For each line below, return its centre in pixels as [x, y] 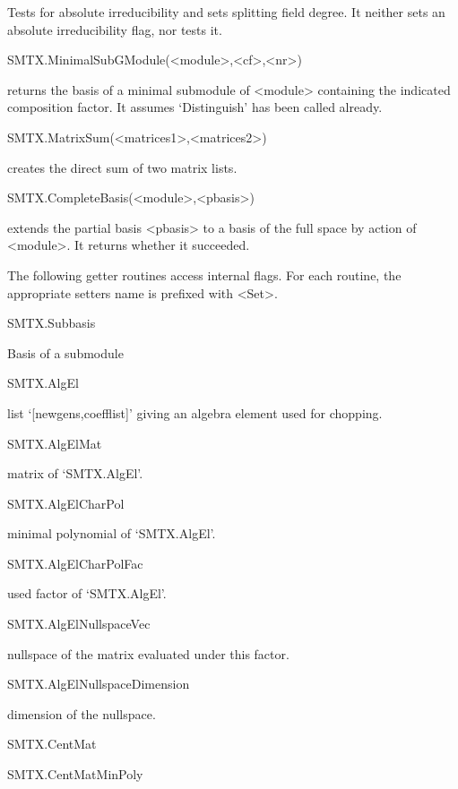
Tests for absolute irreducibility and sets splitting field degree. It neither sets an [226, 12]
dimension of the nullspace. [82, 713]
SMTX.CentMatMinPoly [75, 774]
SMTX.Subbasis [52, 323]
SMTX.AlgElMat [55, 443]
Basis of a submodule [65, 352]
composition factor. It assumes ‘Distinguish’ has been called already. [195, 107]
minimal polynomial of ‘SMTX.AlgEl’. [112, 533]
